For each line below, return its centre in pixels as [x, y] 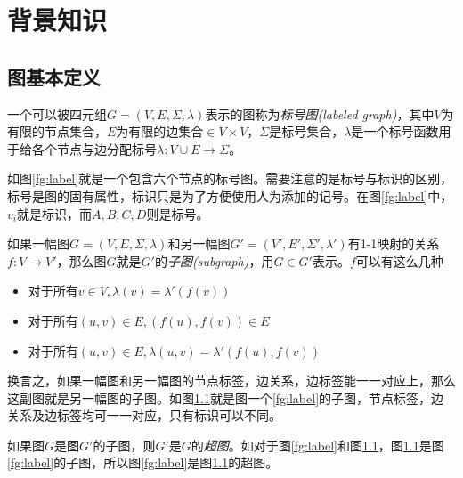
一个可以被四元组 [57, 113]
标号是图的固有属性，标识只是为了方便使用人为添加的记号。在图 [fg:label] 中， [230, 195]
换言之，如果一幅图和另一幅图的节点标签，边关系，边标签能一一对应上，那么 [231, 381]
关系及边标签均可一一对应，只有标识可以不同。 [144, 415]
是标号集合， [307, 131]
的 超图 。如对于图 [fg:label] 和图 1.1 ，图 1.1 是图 [317, 445]
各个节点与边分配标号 [94, 148]
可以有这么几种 [399, 260]
